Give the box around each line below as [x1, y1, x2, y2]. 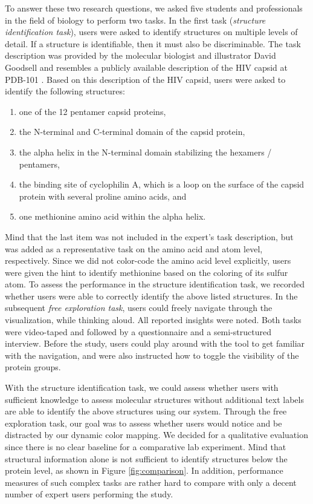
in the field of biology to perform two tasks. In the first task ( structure [5, 13, 266, 26]
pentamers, [19, 157, 60, 170]
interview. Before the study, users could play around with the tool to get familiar [5, 337, 305, 350]
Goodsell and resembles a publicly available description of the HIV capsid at [5, 61, 288, 73]
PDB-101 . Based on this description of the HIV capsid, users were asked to [5, 73, 286, 85]
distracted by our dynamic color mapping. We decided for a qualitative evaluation [5, 428, 308, 441]
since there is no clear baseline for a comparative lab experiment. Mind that [5, 440, 286, 453]
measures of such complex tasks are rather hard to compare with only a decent [5, 476, 297, 488]
